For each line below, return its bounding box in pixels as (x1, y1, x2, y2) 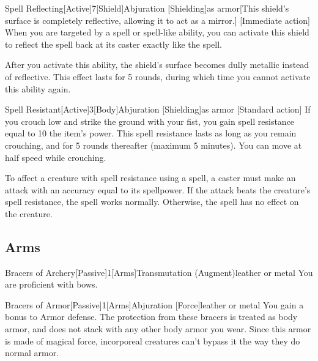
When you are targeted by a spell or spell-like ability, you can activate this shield (5, 26, 309, 39)
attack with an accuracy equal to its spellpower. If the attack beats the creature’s (5, 183, 311, 196)
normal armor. (5, 346, 59, 359)
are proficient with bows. (5, 278, 98, 291)
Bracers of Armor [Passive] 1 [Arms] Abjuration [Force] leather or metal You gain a (5, 298, 304, 311)
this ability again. (5, 82, 71, 95)
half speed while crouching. (5, 151, 106, 163)
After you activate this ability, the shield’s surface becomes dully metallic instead (5, 58, 309, 71)
